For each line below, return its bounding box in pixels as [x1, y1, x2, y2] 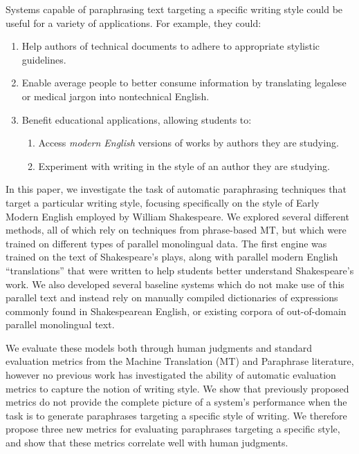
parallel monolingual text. [6, 317, 115, 332]
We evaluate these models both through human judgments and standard [6, 340, 312, 354]
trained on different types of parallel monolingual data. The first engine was [6, 236, 327, 250]
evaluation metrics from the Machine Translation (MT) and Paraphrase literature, [6, 354, 354, 368]
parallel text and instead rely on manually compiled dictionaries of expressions [6, 290, 338, 305]
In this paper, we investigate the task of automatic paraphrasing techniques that [6, 182, 347, 196]
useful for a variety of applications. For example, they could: [6, 15, 261, 30]
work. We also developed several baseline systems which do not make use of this [6, 276, 344, 291]
